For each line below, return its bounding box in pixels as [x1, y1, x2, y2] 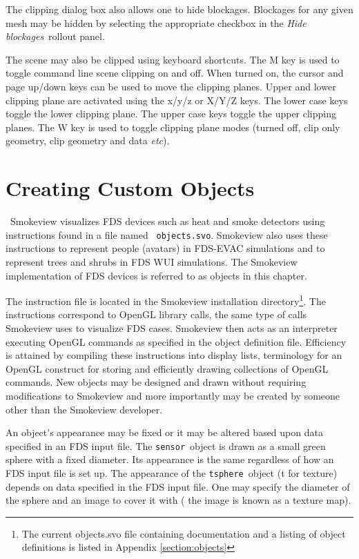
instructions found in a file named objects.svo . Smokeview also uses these [6, 227, 328, 242]
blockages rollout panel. [6, 29, 105, 43]
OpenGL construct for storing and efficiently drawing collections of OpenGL [6, 361, 329, 375]
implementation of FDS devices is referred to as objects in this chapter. [6, 268, 307, 282]
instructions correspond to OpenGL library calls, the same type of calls [6, 307, 307, 322]
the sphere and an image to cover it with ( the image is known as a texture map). [6, 493, 351, 507]
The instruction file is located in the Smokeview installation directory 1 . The [6, 292, 326, 308]
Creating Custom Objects [6, 174, 255, 202]
